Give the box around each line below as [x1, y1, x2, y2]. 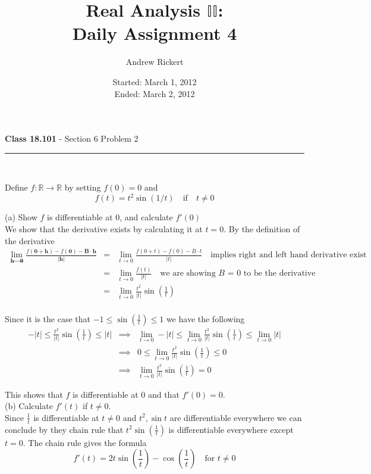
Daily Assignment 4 [72, 21, 237, 45]
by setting [64, 181, 101, 194]
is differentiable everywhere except [168, 423, 294, 435]
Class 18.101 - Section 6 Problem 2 [5, 132, 139, 145]
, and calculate [120, 211, 173, 223]
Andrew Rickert [125, 55, 184, 68]
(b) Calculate [5, 400, 53, 412]
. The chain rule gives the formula [23, 436, 147, 448]
